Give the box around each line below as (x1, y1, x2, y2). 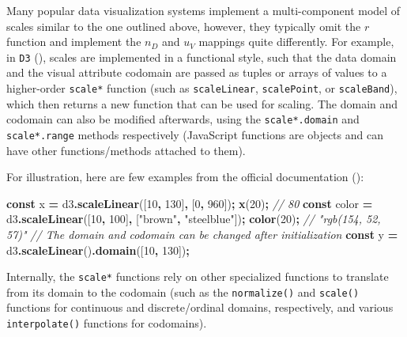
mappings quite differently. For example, (198, 33, 394, 50)
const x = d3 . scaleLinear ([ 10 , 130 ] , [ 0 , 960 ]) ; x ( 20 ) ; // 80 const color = (6, 195, 373, 211)
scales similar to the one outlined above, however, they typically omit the (6, 17, 361, 34)
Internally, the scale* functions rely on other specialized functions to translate (6, 268, 389, 285)
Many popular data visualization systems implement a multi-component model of (6, 2, 401, 18)
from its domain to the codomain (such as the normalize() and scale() (6, 283, 360, 300)
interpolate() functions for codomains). (6, 315, 207, 331)
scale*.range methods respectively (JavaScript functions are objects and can (6, 126, 383, 142)
